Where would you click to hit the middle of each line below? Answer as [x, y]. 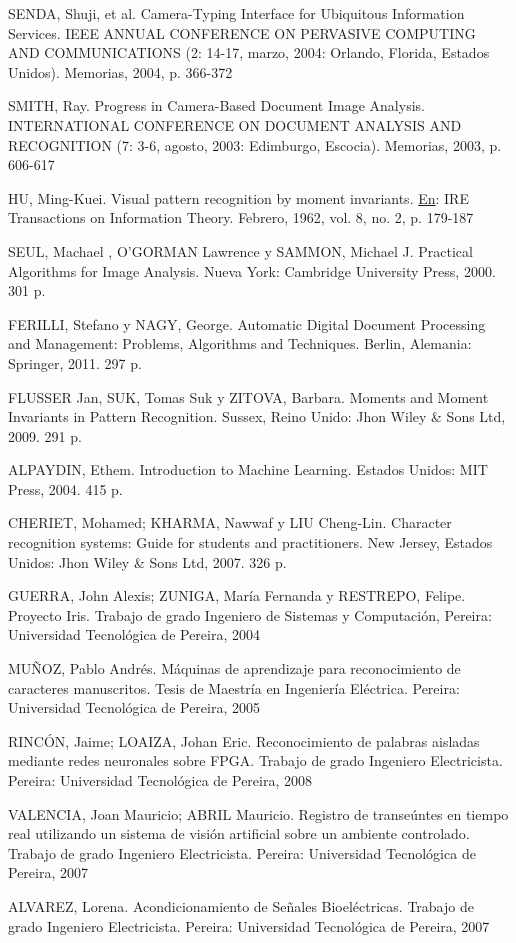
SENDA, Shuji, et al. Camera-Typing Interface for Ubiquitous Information [236, 13]
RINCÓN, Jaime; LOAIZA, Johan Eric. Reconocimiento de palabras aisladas [244, 740]
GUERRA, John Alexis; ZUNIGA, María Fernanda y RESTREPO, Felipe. [237, 595]
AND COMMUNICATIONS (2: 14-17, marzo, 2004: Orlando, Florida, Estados [249, 52]
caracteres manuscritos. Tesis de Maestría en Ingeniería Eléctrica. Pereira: [234, 687]
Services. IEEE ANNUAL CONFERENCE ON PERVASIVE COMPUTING [242, 32]
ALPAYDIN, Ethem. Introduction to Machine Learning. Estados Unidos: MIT [248, 469]
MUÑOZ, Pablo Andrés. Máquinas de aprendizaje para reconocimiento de [234, 668]
